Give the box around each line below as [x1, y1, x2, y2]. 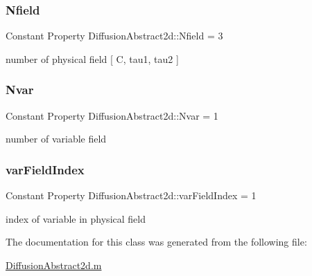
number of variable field [6, 131, 107, 146]
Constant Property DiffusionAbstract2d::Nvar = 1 [6, 108, 218, 122]
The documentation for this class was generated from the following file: [6, 234, 307, 249]
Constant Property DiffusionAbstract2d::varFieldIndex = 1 [6, 188, 257, 203]
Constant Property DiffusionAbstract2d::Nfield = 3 [6, 28, 223, 43]
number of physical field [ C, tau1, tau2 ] [6, 51, 179, 66]
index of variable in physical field [6, 211, 146, 226]
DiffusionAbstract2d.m [6, 257, 102, 272]
